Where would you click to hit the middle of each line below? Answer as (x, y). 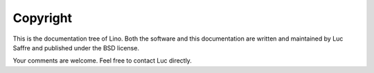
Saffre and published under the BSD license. (76, 48)
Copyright (43, 18)
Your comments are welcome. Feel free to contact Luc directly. (102, 61)
